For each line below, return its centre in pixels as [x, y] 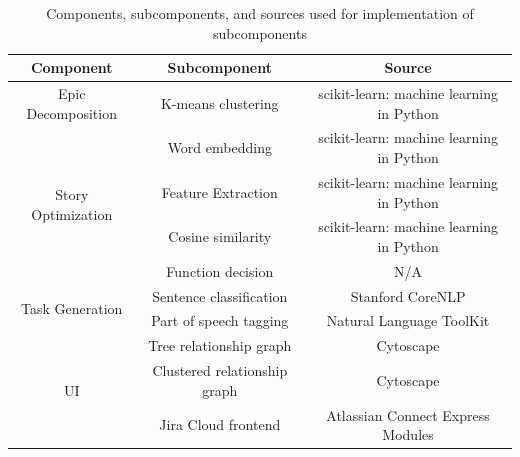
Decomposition [71, 112]
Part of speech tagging [220, 320]
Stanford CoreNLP [408, 295]
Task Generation [72, 308]
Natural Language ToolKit [408, 320]
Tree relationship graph [220, 345]
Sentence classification [220, 295]
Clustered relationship [220, 370]
